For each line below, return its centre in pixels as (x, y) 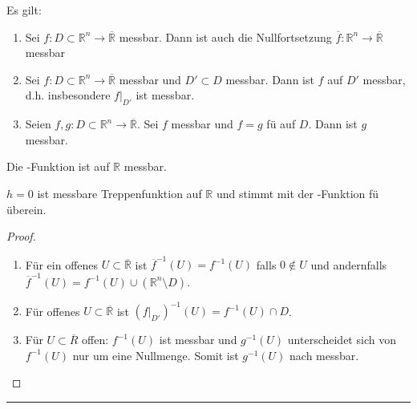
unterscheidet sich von (342, 340)
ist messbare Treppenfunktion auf (119, 193)
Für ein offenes (62, 264)
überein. (26, 209)
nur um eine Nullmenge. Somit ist (156, 355)
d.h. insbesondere (68, 95)
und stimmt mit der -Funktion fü (298, 193)
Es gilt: (24, 10)
